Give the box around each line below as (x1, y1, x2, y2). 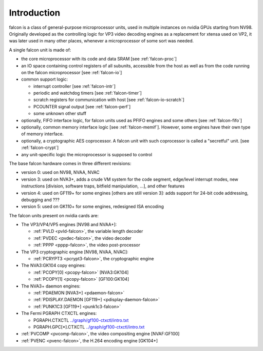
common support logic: (21, 76, 68, 83)
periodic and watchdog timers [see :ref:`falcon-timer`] (33, 90, 142, 96)
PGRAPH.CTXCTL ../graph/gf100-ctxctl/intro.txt (33, 317, 129, 323)
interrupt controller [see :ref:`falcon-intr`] (33, 83, 116, 89)
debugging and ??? (21, 197, 60, 203)
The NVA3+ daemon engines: (21, 283, 80, 289)
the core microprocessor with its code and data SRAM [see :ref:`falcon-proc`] (21, 56, 177, 62)
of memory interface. (21, 131, 64, 137)
